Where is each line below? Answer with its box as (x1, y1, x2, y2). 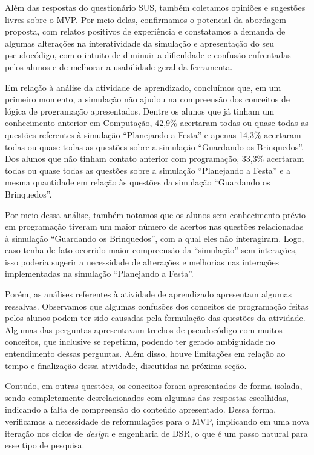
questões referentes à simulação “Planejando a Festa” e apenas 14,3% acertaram (5, 128, 301, 141)
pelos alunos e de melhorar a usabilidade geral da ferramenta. (5, 60, 233, 73)
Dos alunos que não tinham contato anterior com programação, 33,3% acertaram (5, 152, 304, 165)
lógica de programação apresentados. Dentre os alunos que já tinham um (5, 104, 275, 117)
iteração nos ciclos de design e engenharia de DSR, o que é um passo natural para (5, 427, 308, 439)
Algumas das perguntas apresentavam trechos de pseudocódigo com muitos (5, 323, 283, 336)
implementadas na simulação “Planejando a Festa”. (5, 267, 194, 280)
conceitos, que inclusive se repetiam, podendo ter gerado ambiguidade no (5, 335, 275, 348)
